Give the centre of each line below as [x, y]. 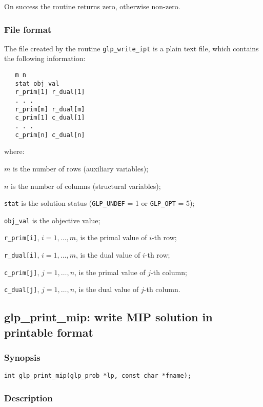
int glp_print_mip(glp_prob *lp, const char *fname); [98, 376]
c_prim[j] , [22, 272]
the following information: [45, 58]
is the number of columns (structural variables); [86, 186]
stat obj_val [37, 83]
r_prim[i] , [22, 237]
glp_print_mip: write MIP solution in [108, 317]
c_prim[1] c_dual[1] [50, 118]
